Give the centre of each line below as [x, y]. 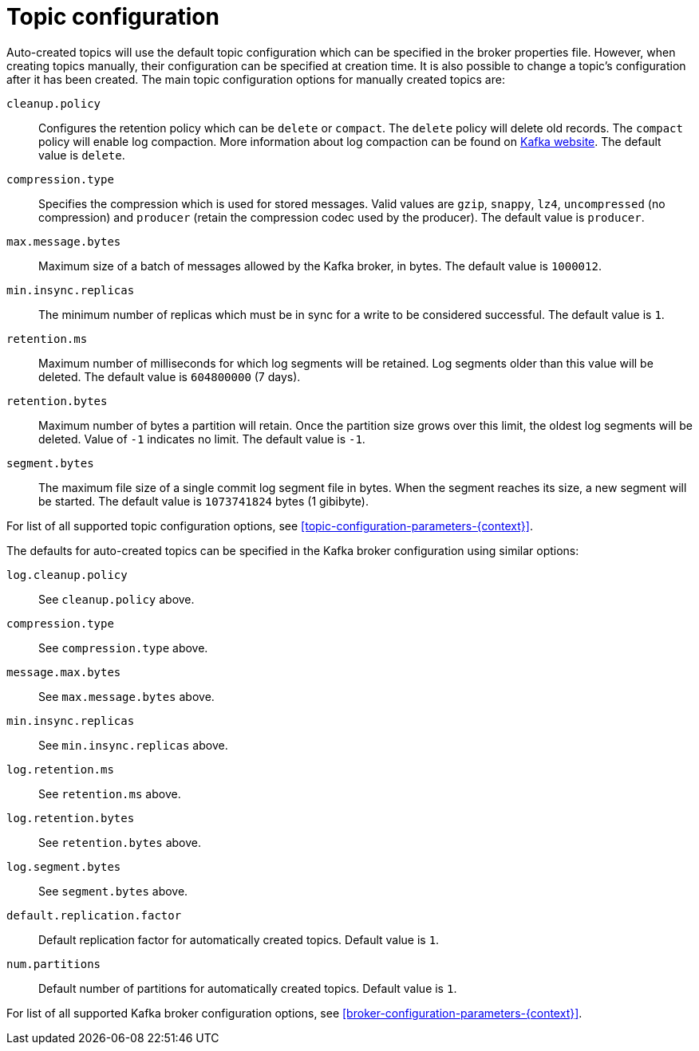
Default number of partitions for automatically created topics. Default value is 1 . [248, 988]
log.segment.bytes [64, 866]
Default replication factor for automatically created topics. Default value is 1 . [239, 939]
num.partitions [54, 964]
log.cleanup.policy [67, 575]
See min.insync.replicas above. [133, 745]
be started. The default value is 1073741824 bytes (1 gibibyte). [203, 501]
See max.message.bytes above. [126, 696]
